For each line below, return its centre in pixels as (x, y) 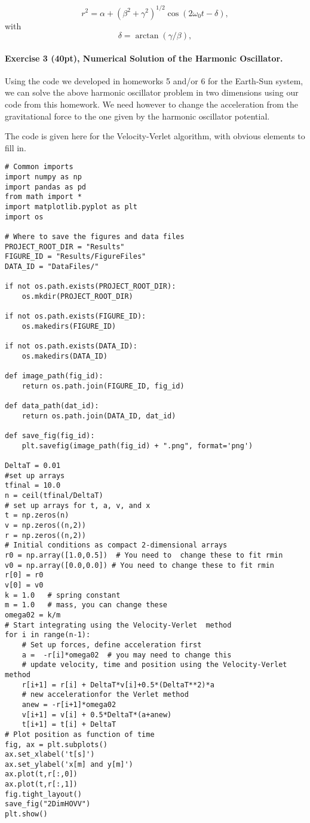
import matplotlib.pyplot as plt (71, 207)
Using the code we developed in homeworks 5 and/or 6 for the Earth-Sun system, (154, 80)
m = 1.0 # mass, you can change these (86, 605)
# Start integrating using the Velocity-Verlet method (118, 625)
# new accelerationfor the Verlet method (105, 695)
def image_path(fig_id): (54, 376)
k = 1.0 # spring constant (63, 595)
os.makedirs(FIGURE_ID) (69, 326)
